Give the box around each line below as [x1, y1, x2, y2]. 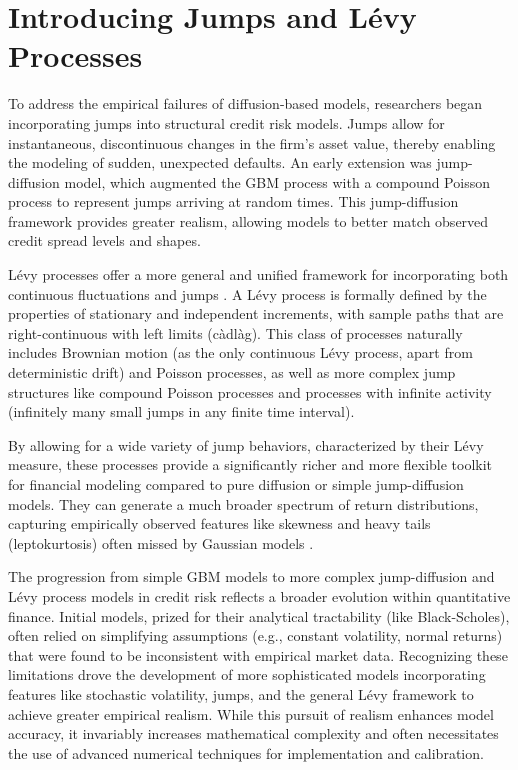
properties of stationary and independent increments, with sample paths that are [8, 303, 504, 324]
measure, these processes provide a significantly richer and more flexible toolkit [8, 454, 493, 475]
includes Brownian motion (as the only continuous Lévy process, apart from [8, 342, 473, 363]
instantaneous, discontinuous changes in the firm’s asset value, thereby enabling [8, 132, 496, 153]
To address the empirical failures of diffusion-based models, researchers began [8, 93, 483, 114]
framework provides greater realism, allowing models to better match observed [8, 210, 489, 231]
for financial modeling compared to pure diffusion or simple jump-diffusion [8, 474, 464, 494]
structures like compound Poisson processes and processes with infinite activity [8, 381, 492, 402]
